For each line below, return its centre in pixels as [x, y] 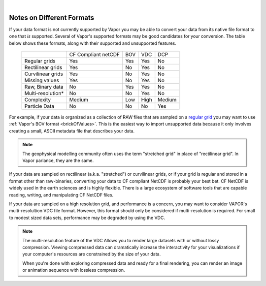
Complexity [38, 100]
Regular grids [40, 61]
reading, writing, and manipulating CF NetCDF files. [61, 195]
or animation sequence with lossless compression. [74, 270]
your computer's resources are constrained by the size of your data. [92, 254]
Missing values [42, 80]
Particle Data [39, 106]
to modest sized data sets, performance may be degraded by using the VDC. [87, 218]
